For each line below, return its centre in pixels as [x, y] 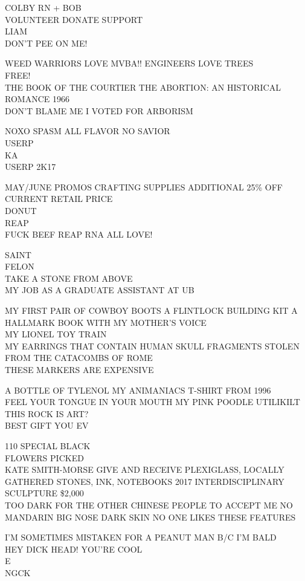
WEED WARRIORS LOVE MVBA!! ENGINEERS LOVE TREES [129, 63]
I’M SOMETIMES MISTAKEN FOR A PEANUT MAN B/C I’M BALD [141, 537]
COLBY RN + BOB [43, 7]
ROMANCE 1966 [37, 99]
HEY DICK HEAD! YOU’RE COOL [74, 549]
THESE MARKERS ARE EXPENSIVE [79, 370]
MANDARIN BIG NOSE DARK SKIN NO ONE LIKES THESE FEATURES [150, 517]
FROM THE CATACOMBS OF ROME [79, 358]
